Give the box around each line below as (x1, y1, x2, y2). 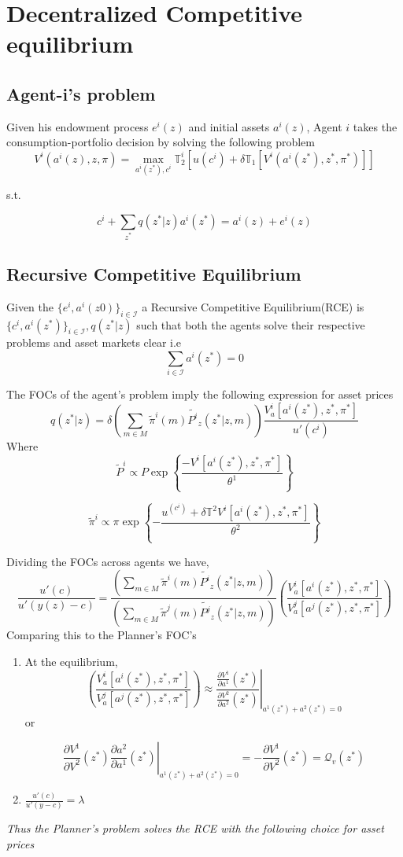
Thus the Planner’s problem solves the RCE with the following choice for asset (6, 820, 384, 837)
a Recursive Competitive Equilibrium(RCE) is (142, 298, 364, 314)
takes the (353, 118, 397, 134)
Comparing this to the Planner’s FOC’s (6, 627, 197, 643)
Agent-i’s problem (6, 81, 156, 105)
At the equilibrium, (24, 653, 118, 669)
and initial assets (188, 118, 270, 134)
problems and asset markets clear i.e (6, 334, 182, 351)
